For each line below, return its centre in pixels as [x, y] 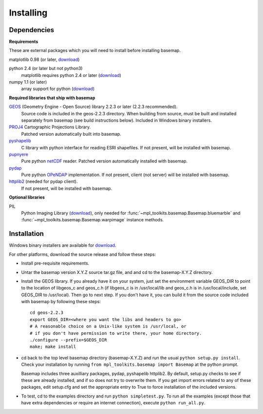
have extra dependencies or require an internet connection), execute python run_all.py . [113, 403]
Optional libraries [27, 198]
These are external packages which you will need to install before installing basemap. [95, 51]
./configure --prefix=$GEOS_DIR [68, 340]
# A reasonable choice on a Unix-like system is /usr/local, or [108, 326]
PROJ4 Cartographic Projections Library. [50, 127]
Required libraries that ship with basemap [52, 98]
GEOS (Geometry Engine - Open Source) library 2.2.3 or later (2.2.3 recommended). [93, 107]
